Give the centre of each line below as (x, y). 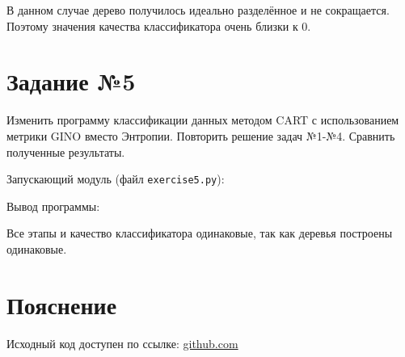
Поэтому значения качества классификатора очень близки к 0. (159, 25)
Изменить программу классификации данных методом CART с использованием (203, 120)
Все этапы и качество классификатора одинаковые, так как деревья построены (200, 233)
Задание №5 (71, 81)
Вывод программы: (53, 206)
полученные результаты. (66, 151)
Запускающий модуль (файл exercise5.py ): (116, 179)
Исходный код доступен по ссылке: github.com (122, 343)
